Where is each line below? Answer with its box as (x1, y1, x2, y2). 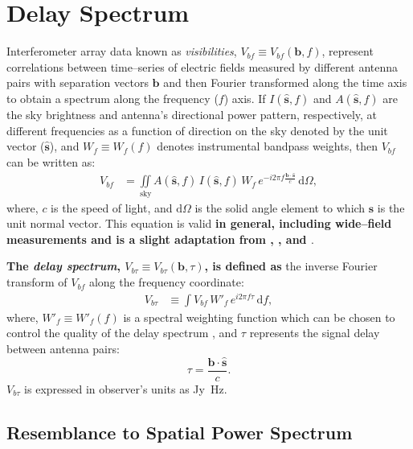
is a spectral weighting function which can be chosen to (123, 308, 395, 325)
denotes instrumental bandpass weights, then (157, 138, 378, 154)
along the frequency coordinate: (88, 274, 244, 290)
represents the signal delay (249, 324, 380, 341)
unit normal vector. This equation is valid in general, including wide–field (6, 215, 392, 232)
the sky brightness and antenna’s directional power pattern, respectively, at (6, 105, 378, 122)
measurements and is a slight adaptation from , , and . (6, 230, 314, 247)
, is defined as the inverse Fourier (204, 257, 378, 274)
